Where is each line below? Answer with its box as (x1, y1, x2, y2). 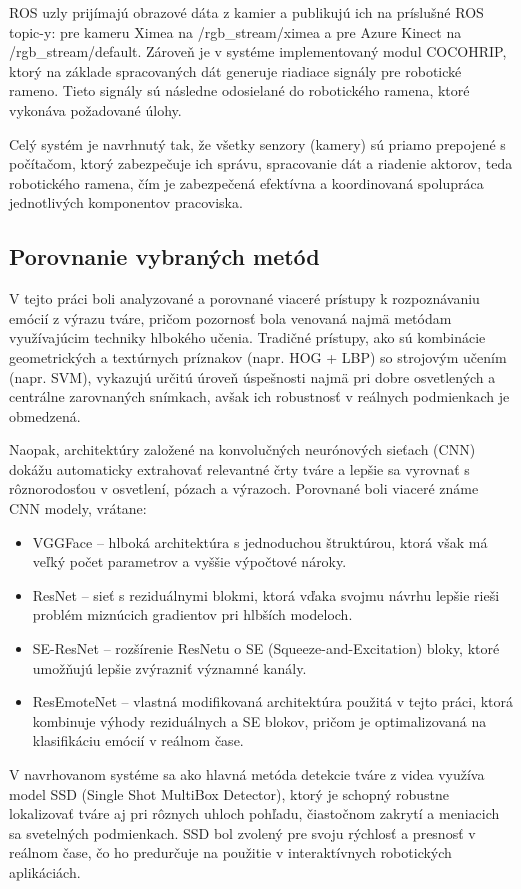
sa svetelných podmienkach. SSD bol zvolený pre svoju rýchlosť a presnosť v (9, 822, 476, 843)
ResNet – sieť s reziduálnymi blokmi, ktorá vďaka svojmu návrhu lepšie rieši (32, 584, 500, 605)
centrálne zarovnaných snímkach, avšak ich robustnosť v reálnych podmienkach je (9, 386, 510, 407)
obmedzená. (9, 405, 81, 426)
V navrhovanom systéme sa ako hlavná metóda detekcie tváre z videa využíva (9, 764, 485, 785)
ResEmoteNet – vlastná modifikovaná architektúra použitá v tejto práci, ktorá (32, 691, 514, 712)
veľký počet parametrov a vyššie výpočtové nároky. (32, 551, 347, 572)
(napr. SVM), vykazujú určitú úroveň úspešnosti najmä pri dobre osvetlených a (9, 366, 496, 387)
